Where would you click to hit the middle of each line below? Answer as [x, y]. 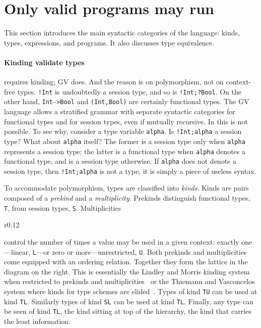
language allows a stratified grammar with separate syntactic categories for [120, 111]
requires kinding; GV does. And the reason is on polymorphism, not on [114, 82]
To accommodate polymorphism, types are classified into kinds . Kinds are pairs [126, 188]
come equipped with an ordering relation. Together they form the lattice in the [126, 262]
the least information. [37, 321]
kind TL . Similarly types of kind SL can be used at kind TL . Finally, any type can [129, 301]
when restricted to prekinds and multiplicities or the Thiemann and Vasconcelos [129, 281]
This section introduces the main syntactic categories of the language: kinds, [122, 33]
